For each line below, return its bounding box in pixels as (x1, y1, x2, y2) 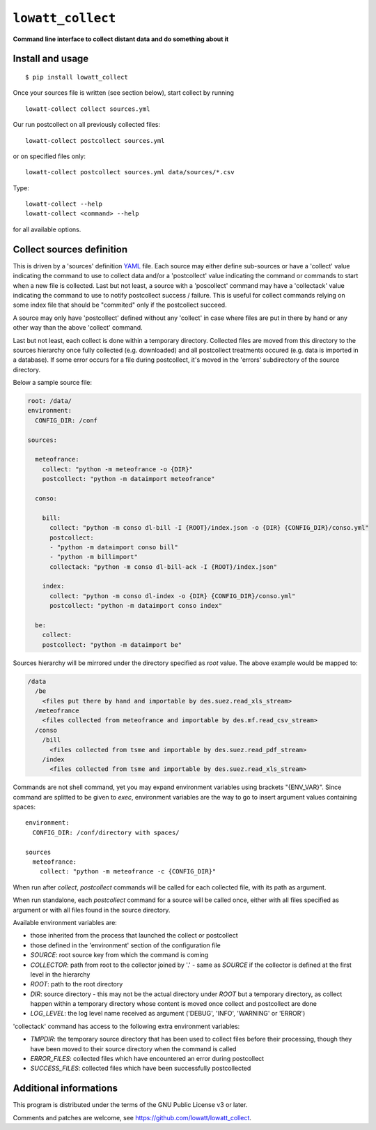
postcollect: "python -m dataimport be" (42, 641, 182, 648)
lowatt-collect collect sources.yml (25, 105, 150, 113)
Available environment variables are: (13, 918, 118, 926)
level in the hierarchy (30, 970, 91, 979)
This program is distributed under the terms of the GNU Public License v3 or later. (13, 1101, 248, 1109)
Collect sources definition (13, 243, 128, 255)
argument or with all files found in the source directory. (13, 906, 171, 914)
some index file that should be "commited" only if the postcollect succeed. (13, 300, 227, 310)
